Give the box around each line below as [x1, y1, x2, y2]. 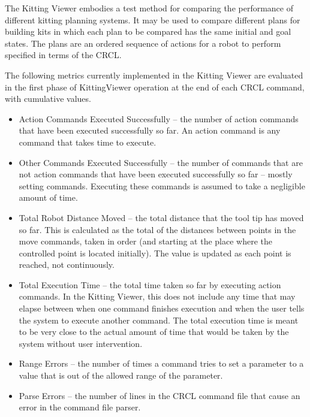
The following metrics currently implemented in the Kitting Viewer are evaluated [5, 68, 303, 81]
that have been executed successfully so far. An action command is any [19, 124, 281, 137]
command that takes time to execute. [19, 135, 156, 148]
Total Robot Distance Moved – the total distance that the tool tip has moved [19, 211, 304, 223]
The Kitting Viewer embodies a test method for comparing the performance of [5, 2, 293, 14]
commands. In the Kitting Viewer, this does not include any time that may [19, 290, 296, 303]
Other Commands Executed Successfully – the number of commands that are [19, 156, 303, 168]
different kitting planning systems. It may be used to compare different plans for [5, 13, 300, 26]
